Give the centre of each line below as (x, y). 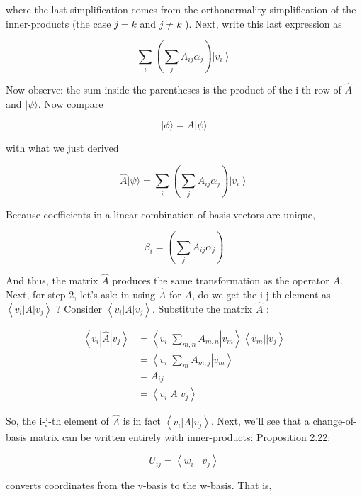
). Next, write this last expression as (264, 23)
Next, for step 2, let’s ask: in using (81, 294)
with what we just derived (62, 148)
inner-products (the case (58, 23)
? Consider (79, 308)
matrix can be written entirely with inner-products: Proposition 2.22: (180, 436)
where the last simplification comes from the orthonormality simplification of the (181, 9)
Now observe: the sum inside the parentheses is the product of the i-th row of (174, 90)
